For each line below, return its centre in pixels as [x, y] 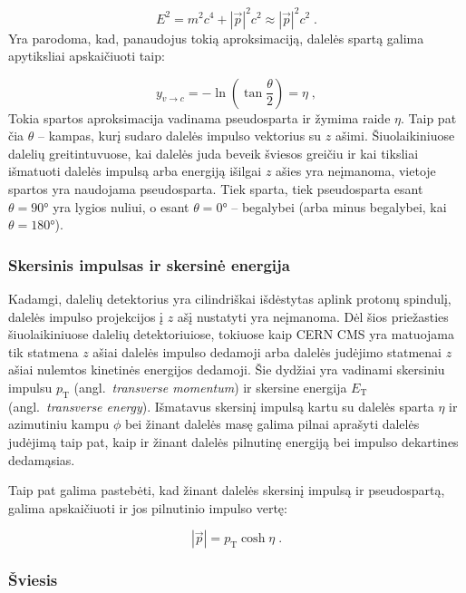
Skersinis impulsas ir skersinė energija [149, 264]
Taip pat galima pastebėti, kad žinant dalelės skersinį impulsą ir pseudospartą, [227, 490]
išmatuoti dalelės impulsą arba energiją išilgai [135, 171]
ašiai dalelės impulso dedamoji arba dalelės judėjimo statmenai [267, 351]
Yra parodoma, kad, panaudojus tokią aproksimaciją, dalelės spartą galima [216, 38]
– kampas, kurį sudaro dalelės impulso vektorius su [180, 136]
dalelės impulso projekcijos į [86, 316]
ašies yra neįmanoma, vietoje [356, 171]
